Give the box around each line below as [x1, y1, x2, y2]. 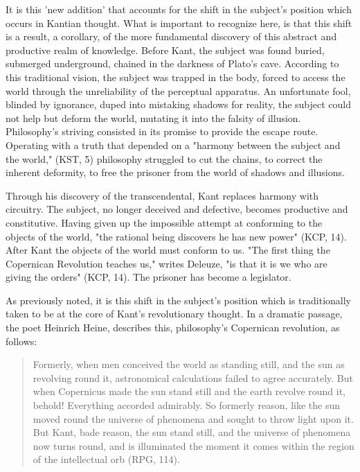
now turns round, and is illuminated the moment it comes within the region [33, 438, 354, 453]
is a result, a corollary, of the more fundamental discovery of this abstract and [6, 29, 337, 44]
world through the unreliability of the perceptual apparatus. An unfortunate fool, [6, 83, 351, 98]
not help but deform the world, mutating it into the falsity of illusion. [6, 110, 301, 125]
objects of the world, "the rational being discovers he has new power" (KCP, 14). [6, 229, 347, 243]
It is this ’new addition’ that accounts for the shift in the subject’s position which [6, 2, 352, 16]
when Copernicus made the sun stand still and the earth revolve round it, [33, 384, 346, 399]
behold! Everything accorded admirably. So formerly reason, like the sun [33, 398, 340, 412]
